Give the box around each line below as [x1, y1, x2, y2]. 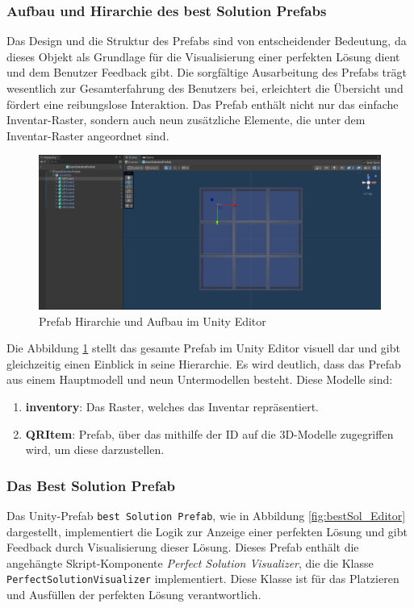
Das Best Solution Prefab [6, 475, 176, 495]
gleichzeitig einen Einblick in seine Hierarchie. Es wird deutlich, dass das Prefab [6, 355, 401, 372]
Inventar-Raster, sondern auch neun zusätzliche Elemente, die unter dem [6, 111, 366, 128]
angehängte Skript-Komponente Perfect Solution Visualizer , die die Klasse [6, 554, 374, 571]
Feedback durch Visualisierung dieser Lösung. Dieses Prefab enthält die [6, 539, 359, 556]
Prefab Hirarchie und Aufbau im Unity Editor [39, 312, 266, 329]
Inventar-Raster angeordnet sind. [6, 127, 169, 144]
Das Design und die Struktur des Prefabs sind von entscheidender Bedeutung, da [6, 32, 407, 49]
